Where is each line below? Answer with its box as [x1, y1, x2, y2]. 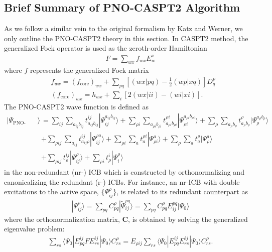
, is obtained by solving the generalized [128, 213, 248, 224]
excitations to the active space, [4, 186, 99, 197]
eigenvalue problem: [4, 223, 65, 234]
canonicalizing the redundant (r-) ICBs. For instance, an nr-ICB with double [4, 176, 240, 187]
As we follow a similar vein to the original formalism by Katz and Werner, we [4, 23, 243, 34]
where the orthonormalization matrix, [4, 213, 120, 224]
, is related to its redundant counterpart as [116, 186, 248, 197]
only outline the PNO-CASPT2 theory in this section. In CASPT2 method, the [4, 33, 248, 43]
